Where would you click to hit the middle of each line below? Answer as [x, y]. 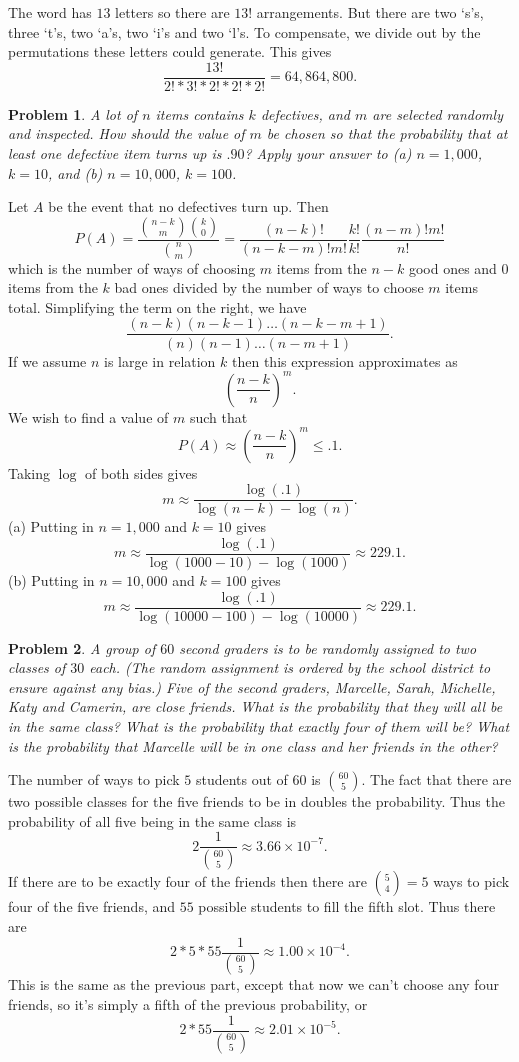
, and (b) [75, 172]
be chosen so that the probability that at [387, 133]
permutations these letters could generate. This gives [170, 51]
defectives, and [305, 113]
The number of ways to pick [94, 779]
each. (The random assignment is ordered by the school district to [290, 667]
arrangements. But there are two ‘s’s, [370, 12]
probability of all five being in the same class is [152, 820]
